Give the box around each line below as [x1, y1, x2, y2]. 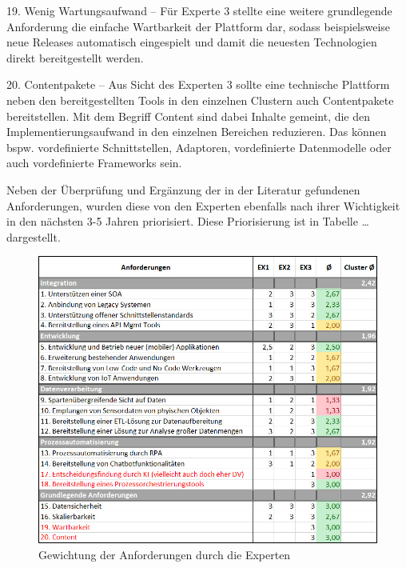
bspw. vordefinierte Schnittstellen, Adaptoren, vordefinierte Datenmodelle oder [6, 138, 392, 155]
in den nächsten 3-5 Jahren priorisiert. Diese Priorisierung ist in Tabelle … [6, 213, 369, 230]
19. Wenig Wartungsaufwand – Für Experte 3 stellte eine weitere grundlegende [6, 2, 392, 18]
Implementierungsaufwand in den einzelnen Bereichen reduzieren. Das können [6, 123, 387, 140]
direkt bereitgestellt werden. [6, 49, 144, 66]
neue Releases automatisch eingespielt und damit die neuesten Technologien [6, 34, 377, 50]
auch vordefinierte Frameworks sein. [6, 154, 182, 171]
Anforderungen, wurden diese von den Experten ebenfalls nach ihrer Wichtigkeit [6, 197, 400, 214]
